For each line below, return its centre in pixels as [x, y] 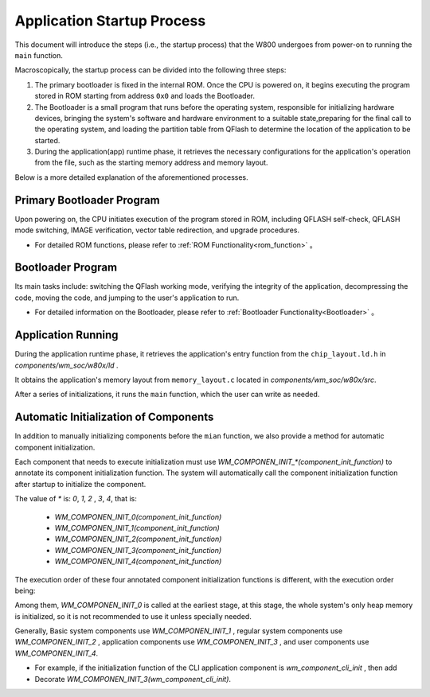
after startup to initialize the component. [80, 484]
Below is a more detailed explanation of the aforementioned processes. [131, 177]
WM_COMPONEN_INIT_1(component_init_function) [137, 528]
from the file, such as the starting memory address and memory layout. [151, 162]
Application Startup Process [110, 21]
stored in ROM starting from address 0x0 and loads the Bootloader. [145, 96]
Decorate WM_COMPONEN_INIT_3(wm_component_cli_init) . [133, 679]
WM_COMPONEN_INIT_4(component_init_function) [138, 562]
